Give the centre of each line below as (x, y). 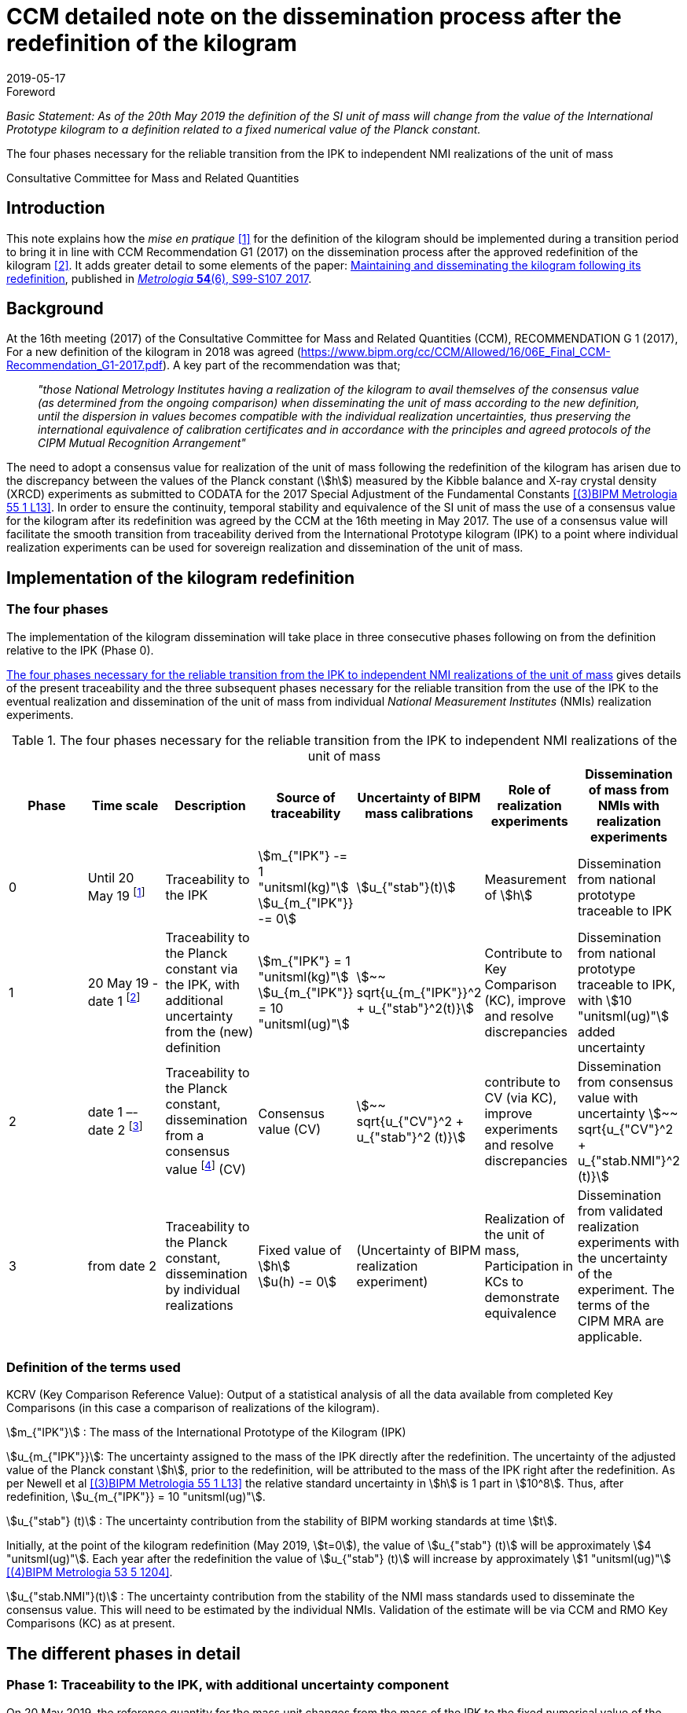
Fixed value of (300, 1250)
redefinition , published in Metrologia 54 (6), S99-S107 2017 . (159, 278)
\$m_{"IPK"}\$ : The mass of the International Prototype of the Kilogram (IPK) (206, 1432)
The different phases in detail (124, 1653)
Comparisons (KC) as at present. (91, 1623)
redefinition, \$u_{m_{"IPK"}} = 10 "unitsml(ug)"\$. (136, 1497)
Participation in (529, 1265)
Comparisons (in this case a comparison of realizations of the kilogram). (193, 1408)
